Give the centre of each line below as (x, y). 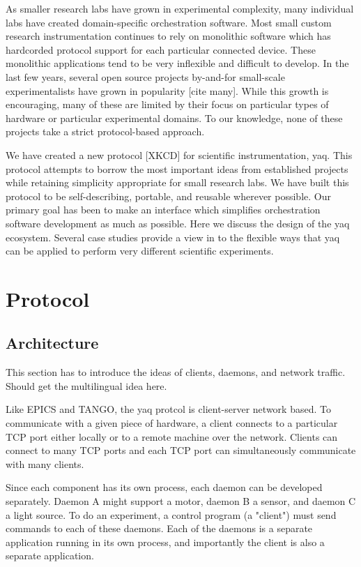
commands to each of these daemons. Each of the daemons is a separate (159, 528)
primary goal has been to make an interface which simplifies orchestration (163, 210)
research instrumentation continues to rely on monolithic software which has (168, 36)
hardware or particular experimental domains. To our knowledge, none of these (174, 118)
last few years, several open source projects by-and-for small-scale (145, 76)
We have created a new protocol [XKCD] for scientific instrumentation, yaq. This (179, 154)
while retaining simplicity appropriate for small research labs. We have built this (177, 182)
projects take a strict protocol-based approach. (105, 131)
